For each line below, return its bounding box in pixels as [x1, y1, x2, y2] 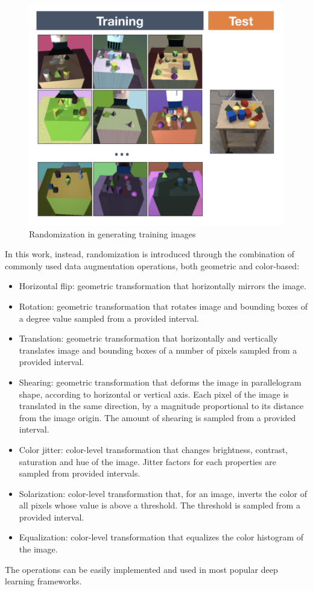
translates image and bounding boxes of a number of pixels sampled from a [19, 343, 297, 356]
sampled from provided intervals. [19, 467, 141, 480]
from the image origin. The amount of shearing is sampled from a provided [19, 411, 296, 424]
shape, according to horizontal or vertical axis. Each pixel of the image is [19, 387, 289, 400]
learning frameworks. [5, 575, 82, 587]
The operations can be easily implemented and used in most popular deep [5, 563, 278, 575]
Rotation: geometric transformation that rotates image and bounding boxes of [19, 299, 308, 312]
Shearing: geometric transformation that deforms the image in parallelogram [19, 375, 302, 388]
